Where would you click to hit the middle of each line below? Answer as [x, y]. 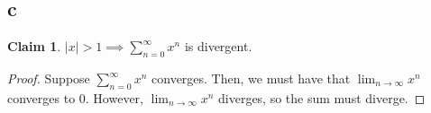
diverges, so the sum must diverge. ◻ [322, 97]
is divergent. [218, 46]
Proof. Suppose [49, 78]
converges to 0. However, [76, 97]
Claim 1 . [34, 46]
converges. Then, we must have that [251, 78]
